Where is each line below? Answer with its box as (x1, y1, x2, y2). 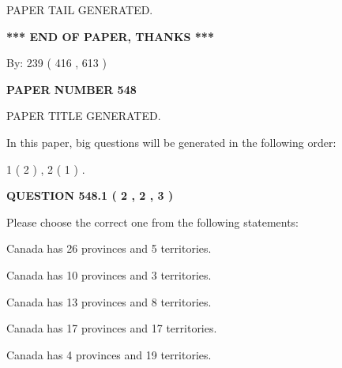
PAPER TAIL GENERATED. (6, 2, 153, 17)
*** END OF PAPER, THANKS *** (6, 28, 214, 44)
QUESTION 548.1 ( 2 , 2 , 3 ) (6, 187, 174, 204)
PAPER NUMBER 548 (6, 81, 137, 97)
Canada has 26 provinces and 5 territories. (6, 240, 212, 257)
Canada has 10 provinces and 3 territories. (6, 266, 212, 283)
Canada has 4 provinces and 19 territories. (6, 346, 212, 362)
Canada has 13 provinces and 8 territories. (6, 293, 212, 310)
